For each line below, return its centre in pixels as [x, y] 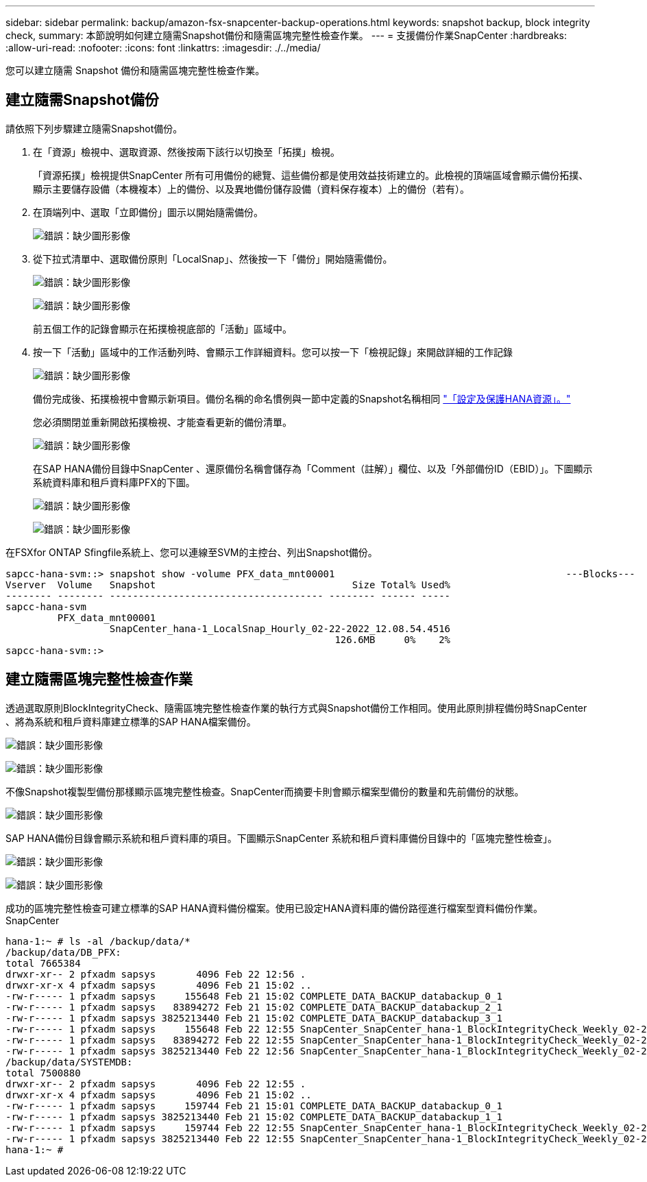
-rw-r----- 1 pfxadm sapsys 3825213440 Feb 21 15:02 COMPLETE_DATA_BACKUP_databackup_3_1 [254, 1018]
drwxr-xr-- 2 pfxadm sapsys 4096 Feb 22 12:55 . [156, 1084]
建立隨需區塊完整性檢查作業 [99, 679]
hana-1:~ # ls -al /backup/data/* [98, 941]
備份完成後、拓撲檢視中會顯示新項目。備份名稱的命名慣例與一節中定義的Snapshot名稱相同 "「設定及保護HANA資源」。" [302, 398]
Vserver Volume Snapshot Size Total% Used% [228, 584]
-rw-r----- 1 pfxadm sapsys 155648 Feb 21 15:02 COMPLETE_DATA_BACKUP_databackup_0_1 [254, 996]
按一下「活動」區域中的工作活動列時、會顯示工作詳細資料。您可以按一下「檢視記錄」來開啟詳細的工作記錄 [273, 352]
